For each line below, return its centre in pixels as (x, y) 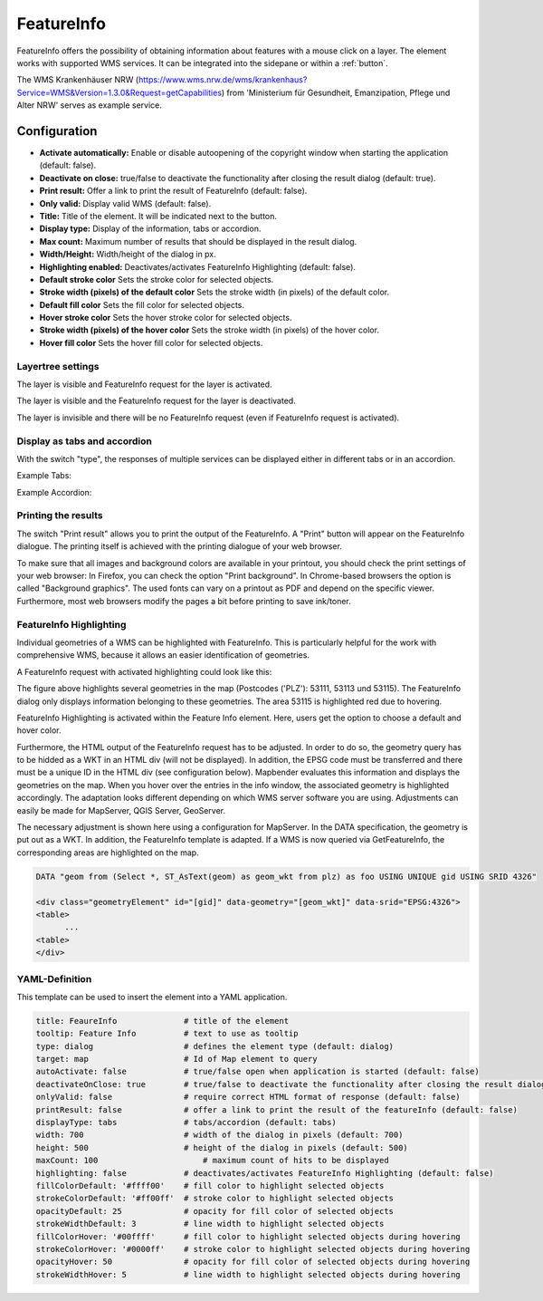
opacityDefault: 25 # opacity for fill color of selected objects (214, 1211)
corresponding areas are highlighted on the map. (108, 853)
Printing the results (60, 516)
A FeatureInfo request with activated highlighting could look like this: (144, 671)
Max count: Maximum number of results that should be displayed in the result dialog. (198, 241)
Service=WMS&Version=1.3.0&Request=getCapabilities (119, 92)
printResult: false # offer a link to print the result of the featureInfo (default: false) (276, 1109)
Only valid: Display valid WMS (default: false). (125, 203)
